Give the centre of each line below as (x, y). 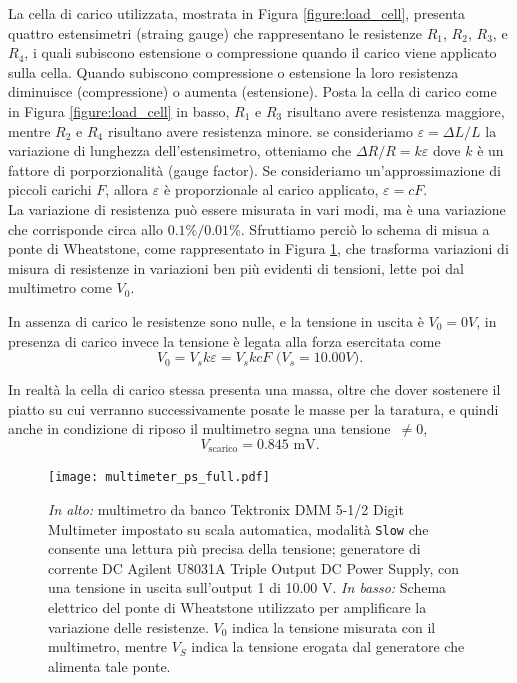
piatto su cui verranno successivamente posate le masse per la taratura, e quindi (253, 408)
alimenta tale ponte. (109, 665)
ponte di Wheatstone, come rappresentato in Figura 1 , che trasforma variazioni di (258, 248)
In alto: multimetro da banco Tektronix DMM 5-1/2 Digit (226, 508)
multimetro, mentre (108, 646)
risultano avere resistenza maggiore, (395, 110)
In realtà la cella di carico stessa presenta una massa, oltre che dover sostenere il (254, 389)
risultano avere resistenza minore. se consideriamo (260, 130)
